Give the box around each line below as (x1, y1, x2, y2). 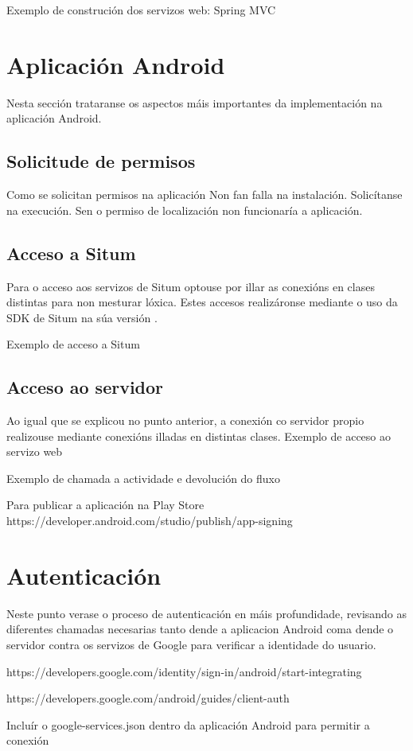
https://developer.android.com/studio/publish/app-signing (6, 512, 293, 529)
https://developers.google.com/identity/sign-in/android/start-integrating (6, 663, 362, 679)
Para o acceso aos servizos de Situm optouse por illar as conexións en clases (6, 278, 375, 294)
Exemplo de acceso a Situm (6, 336, 140, 352)
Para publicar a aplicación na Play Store (6, 496, 205, 513)
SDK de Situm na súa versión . (6, 309, 158, 325)
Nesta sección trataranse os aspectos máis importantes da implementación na (6, 94, 383, 111)
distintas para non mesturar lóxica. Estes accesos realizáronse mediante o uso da (6, 294, 398, 310)
